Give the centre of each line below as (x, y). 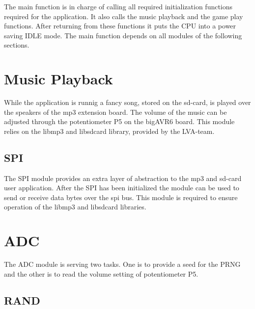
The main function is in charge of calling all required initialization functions (118, 6)
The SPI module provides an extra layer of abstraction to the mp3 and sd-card (123, 178)
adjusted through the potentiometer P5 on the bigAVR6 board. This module (119, 121)
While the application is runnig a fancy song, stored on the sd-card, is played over (127, 102)
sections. (17, 45)
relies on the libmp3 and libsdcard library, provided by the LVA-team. (109, 131)
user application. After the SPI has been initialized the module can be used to (122, 188)
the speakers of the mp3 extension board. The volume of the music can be (115, 112)
